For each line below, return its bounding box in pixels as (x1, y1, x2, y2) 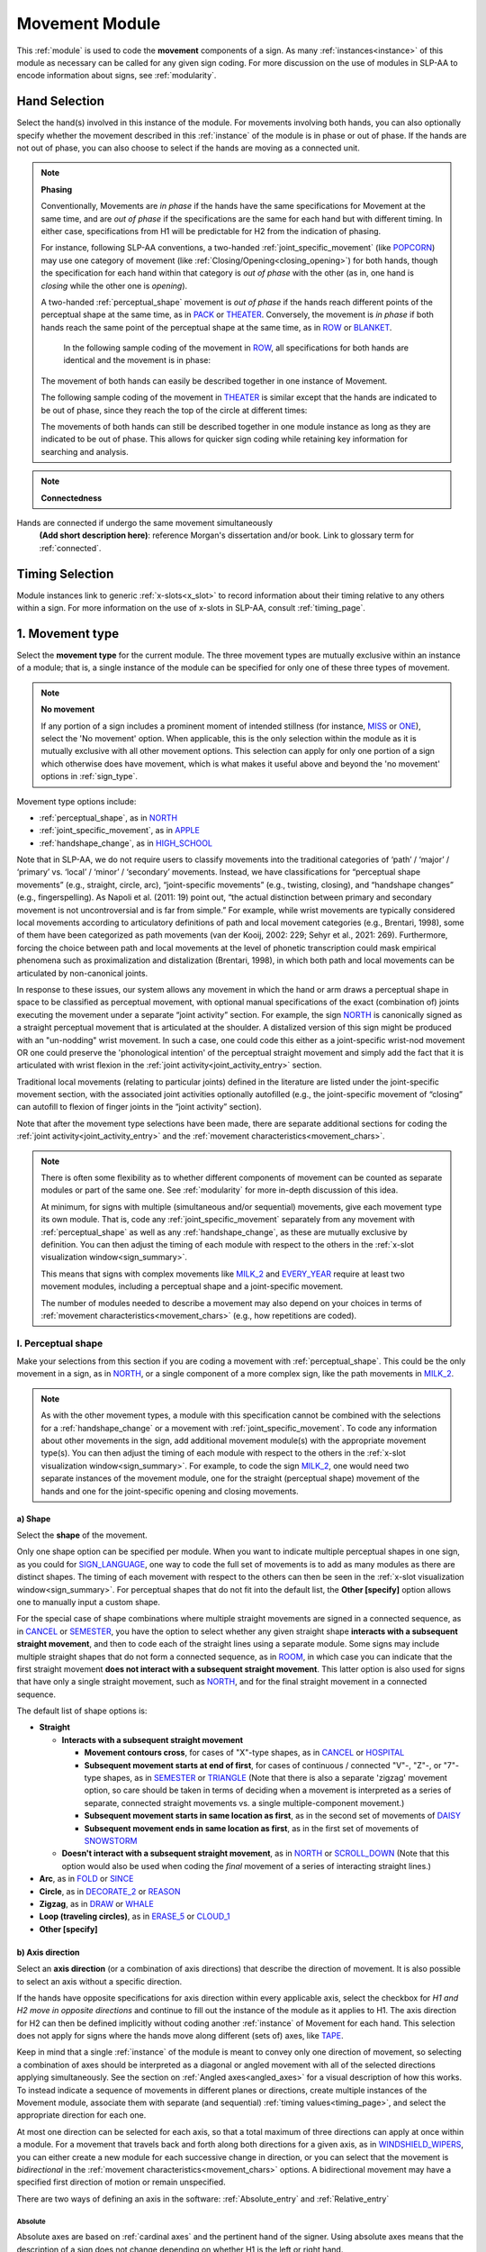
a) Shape (16, 1513, 51, 1524)
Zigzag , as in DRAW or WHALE (39, 1898, 155, 1909)
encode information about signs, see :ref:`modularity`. (16, 70, 217, 81)
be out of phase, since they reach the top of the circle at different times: (40, 404, 308, 415)
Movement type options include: (16, 795, 137, 806)
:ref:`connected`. (39, 542, 102, 553)
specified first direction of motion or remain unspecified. (16, 2176, 226, 2188)
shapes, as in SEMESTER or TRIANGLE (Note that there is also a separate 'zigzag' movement (103, 1773, 447, 1784)
